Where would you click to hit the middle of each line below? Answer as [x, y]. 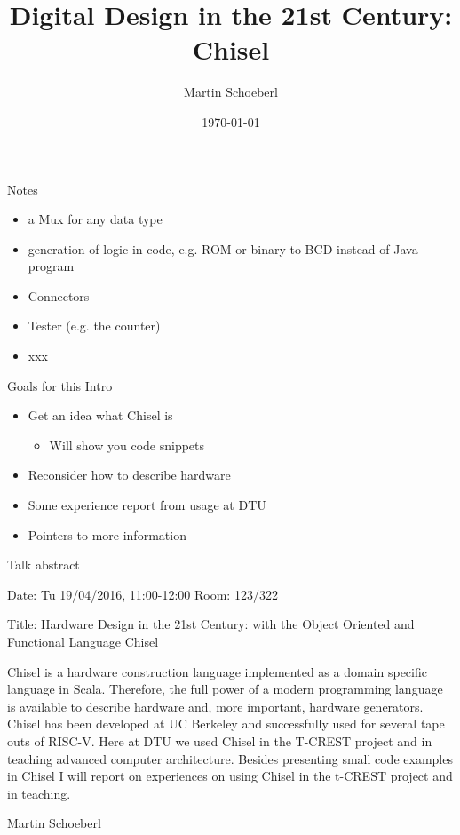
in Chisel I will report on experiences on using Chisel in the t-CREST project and [230, 776]
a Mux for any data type [95, 219]
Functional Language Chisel [83, 641]
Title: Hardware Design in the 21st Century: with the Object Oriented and [211, 624]
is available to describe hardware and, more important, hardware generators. [215, 706]
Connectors [59, 295]
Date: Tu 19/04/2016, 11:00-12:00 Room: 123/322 [143, 594]
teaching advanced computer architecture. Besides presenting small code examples [230, 758]
